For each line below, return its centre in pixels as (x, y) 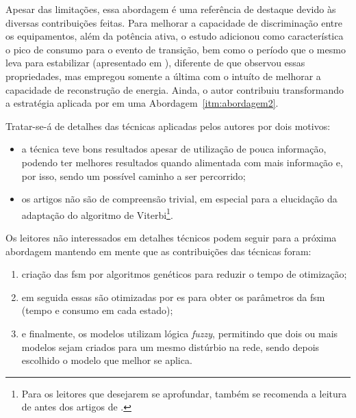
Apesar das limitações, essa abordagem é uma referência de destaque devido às (171, 9)
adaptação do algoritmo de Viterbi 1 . (97, 213)
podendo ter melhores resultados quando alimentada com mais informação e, (182, 162)
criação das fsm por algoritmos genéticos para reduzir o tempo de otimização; (184, 274)
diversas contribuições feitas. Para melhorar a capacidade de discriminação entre (174, 22)
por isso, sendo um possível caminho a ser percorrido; (133, 175)
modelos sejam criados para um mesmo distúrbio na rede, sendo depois (170, 347)
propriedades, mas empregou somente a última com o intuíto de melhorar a (163, 76)
